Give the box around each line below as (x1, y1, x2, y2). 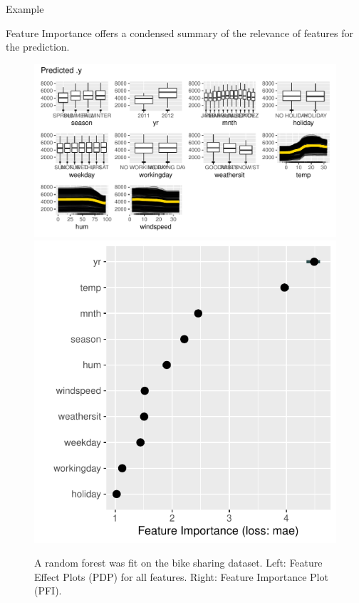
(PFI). (34, 583, 62, 598)
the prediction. (6, 39, 70, 54)
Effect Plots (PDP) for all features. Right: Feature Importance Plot (34, 569, 328, 584)
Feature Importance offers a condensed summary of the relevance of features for (6, 25, 354, 40)
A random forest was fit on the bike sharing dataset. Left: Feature (34, 555, 323, 570)
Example (6, 1, 44, 16)
